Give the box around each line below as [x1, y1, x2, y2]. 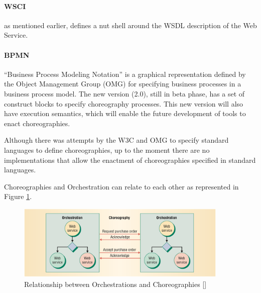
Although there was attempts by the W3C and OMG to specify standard [4, 135, 229, 145]
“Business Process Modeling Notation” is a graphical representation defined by [4, 68, 246, 79]
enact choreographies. [4, 118, 70, 128]
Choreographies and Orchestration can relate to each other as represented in [4, 181, 239, 191]
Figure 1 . [4, 191, 32, 202]
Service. [4, 30, 28, 40]
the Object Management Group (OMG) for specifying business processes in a [4, 78, 241, 89]
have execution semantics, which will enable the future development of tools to [4, 108, 246, 119]
